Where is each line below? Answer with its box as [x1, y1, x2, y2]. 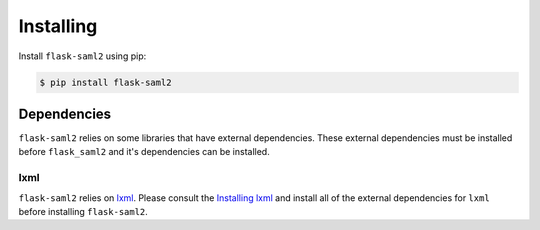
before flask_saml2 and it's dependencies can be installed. [18, 146, 270, 158]
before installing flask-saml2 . [18, 205, 149, 217]
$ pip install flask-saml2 [39, 76, 172, 88]
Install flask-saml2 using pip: [18, 50, 147, 62]
